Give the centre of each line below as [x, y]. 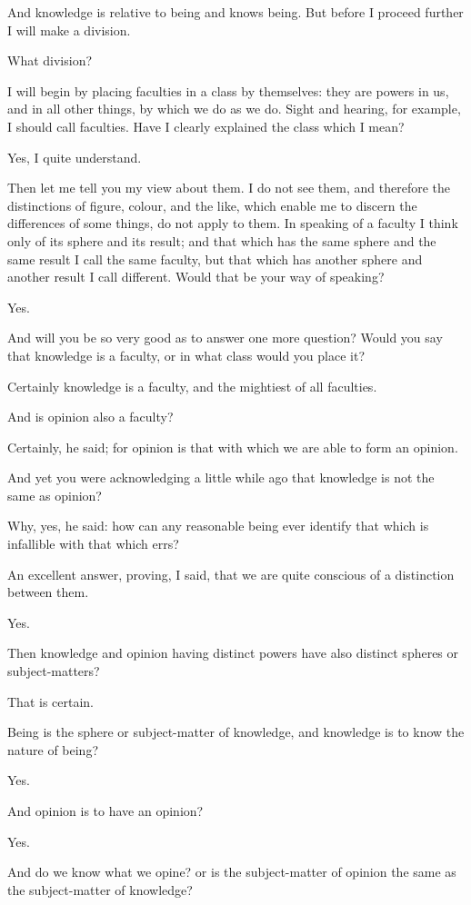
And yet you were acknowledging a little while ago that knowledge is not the [221, 477]
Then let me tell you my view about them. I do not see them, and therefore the [229, 188]
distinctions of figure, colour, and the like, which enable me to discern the [212, 205]
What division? [50, 60]
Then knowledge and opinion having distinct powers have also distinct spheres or [233, 653]
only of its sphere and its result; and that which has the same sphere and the [222, 240]
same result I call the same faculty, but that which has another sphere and [215, 259]
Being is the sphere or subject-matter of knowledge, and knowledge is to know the [236, 732]
